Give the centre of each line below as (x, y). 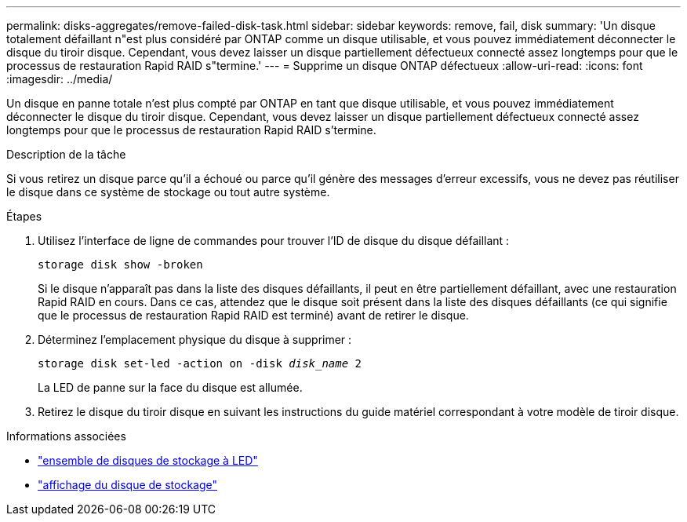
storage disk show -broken (120, 265)
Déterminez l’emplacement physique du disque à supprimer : (195, 339)
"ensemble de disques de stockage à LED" (148, 460)
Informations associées (66, 436)
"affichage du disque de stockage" (128, 485)
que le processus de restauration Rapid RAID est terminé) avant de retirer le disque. (253, 315)
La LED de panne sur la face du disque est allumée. (170, 387)
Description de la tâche (66, 154)
